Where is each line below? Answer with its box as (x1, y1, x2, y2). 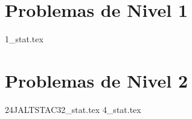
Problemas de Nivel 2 (5, 68, 188, 92)
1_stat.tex (5, 33, 43, 45)
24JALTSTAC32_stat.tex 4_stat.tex (5, 103, 141, 115)
